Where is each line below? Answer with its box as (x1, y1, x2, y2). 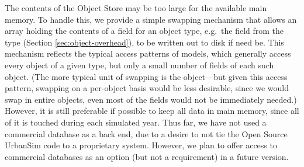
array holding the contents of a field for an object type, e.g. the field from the (5, 25, 284, 37)
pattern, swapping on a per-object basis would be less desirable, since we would (5, 82, 289, 94)
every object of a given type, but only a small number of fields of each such (5, 58, 274, 71)
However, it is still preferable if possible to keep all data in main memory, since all (5, 105, 299, 117)
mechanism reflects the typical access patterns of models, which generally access (5, 47, 291, 60)
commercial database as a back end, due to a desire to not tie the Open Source (5, 127, 288, 140)
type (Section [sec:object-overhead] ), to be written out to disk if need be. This (5, 36, 284, 48)
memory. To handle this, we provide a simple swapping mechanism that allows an (5, 13, 297, 25)
